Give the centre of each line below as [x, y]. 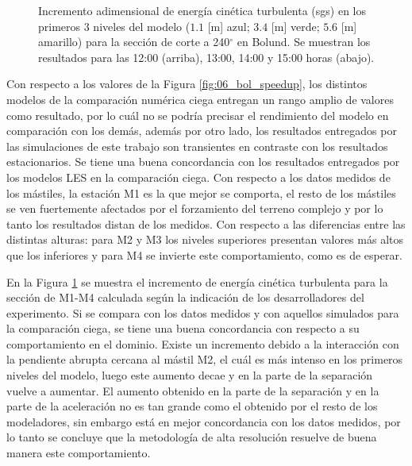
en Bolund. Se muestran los [304, 42]
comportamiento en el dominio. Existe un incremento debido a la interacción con [203, 343]
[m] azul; [229, 26]
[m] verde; [295, 26]
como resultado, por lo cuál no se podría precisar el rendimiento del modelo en [198, 115]
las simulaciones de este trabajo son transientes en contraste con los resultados [197, 146]
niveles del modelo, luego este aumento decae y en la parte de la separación [190, 375]
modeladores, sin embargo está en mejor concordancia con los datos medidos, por [204, 421]
